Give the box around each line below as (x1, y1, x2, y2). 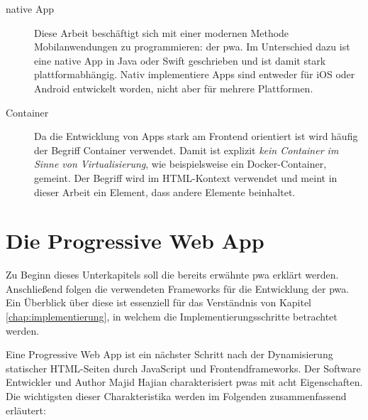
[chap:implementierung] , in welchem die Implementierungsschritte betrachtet (6, 309, 338, 324)
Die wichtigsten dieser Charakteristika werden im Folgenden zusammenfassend (6, 389, 347, 403)
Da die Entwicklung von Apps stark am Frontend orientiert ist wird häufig (34, 129, 358, 144)
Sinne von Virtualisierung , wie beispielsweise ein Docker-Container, (34, 156, 327, 171)
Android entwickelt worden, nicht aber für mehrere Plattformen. (34, 80, 313, 95)
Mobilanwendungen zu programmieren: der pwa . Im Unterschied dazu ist (34, 39, 350, 54)
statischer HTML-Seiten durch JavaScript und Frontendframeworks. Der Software (6, 360, 361, 375)
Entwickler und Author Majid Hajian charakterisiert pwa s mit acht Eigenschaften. (6, 375, 363, 389)
